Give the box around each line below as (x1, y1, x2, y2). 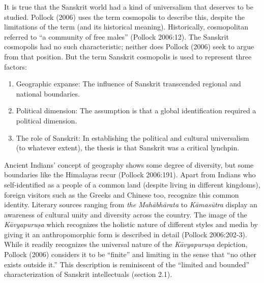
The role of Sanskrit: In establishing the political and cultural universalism (16, 132, 249, 143)
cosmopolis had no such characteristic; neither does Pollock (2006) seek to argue (4, 41, 254, 52)
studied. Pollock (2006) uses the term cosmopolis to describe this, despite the (4, 11, 245, 22)
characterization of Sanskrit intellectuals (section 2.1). (4, 269, 172, 279)
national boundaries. (16, 88, 80, 99)
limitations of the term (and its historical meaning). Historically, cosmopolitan (4, 21, 249, 32)
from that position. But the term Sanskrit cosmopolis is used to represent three (4, 51, 252, 61)
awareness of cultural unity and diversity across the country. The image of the (4, 209, 247, 219)
